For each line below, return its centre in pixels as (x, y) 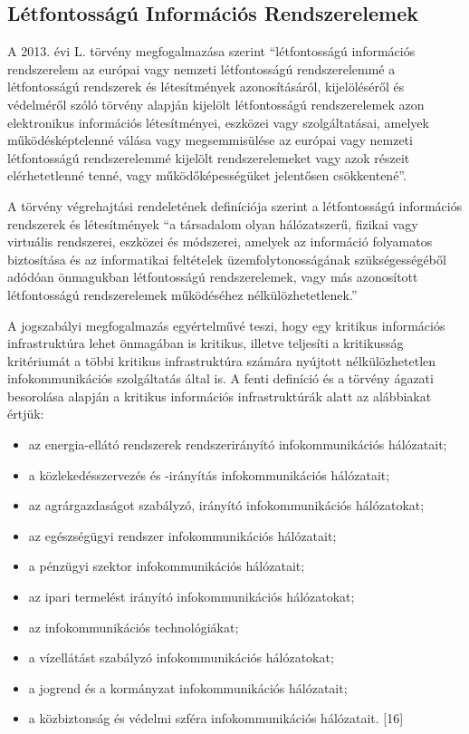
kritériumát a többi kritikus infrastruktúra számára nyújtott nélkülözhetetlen (222, 360)
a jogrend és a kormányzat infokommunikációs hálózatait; (188, 687)
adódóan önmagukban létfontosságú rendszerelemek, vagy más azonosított (213, 277)
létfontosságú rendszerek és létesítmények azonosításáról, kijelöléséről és (206, 87)
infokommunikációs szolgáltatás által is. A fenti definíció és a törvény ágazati (220, 378)
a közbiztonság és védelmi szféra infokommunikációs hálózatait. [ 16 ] (216, 718)
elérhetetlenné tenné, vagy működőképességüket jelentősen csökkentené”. (207, 175)
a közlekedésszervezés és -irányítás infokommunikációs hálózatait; (209, 474)
